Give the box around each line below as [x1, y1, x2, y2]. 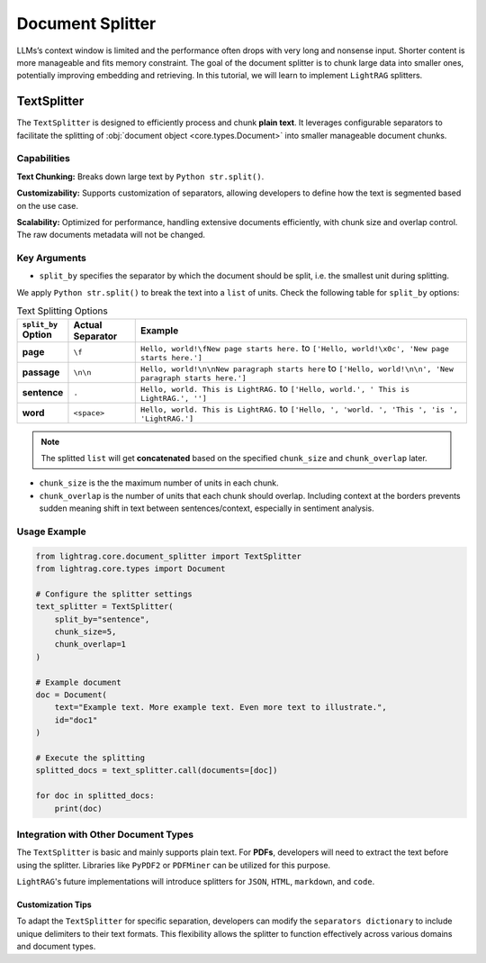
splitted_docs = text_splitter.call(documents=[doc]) [35, 766, 278, 776]
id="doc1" [54, 714, 98, 725]
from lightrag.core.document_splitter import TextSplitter [35, 550, 301, 561]
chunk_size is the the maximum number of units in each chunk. [39, 477, 279, 488]
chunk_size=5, [54, 627, 117, 637]
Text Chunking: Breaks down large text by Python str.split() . [16, 171, 265, 182]
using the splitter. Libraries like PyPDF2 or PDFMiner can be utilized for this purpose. [16, 859, 331, 870]
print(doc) [54, 803, 103, 813]
